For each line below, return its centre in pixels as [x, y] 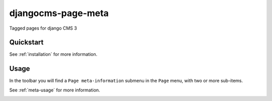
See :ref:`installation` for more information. [53, 54]
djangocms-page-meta [59, 13]
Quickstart [26, 42]
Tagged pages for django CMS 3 [43, 28]
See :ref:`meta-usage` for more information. [55, 90]
